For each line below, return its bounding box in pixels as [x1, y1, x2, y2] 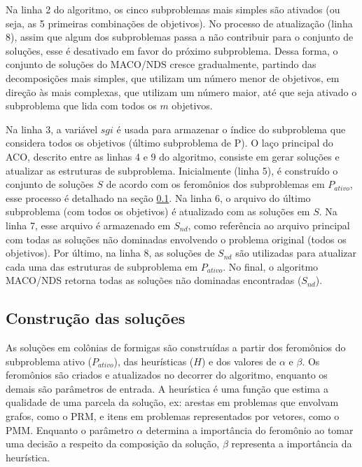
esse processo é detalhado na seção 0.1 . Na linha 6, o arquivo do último [6, 190, 311, 205]
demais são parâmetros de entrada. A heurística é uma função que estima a [6, 381, 328, 395]
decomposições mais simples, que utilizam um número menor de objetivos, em [6, 70, 340, 85]
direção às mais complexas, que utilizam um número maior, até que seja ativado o [6, 84, 357, 99]
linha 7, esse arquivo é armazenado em [6, 217, 171, 232]
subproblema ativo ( [6, 353, 92, 368]
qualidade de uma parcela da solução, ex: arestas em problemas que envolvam [6, 395, 339, 410]
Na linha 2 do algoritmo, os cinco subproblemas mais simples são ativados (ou [6, 2, 340, 16]
